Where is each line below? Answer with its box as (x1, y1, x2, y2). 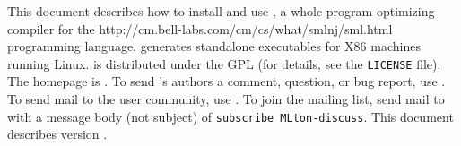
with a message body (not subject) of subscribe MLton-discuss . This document (7, 107, 454, 125)
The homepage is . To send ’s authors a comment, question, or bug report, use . (7, 72, 446, 90)
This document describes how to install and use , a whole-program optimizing (7, 2, 435, 20)
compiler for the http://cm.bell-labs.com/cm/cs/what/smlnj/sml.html (7, 19, 393, 38)
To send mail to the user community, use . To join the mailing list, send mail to (7, 90, 445, 108)
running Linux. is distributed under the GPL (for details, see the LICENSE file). (7, 54, 441, 73)
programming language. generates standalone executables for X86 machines (7, 37, 421, 56)
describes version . (7, 125, 108, 143)
